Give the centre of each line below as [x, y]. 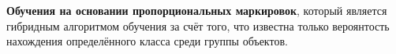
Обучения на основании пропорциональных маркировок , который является [197, 10]
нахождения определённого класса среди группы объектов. [147, 41]
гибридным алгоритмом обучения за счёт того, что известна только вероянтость [198, 25]
